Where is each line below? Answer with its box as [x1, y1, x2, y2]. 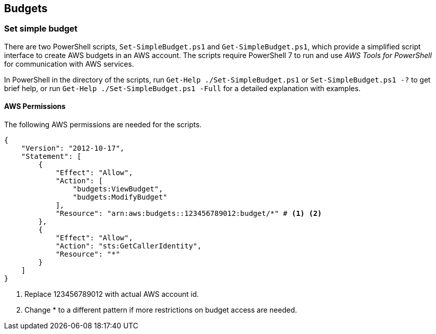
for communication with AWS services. [4, 59, 134, 68]
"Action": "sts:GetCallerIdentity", [56, 242, 202, 250]
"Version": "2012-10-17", [21, 144, 125, 153]
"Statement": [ [21, 152, 81, 161]
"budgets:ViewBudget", [72, 185, 163, 193]
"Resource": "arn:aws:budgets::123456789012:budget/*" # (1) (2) [56, 209, 322, 218]
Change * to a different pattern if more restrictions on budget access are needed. [24, 305, 297, 315]
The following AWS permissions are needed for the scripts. [4, 120, 202, 129]
